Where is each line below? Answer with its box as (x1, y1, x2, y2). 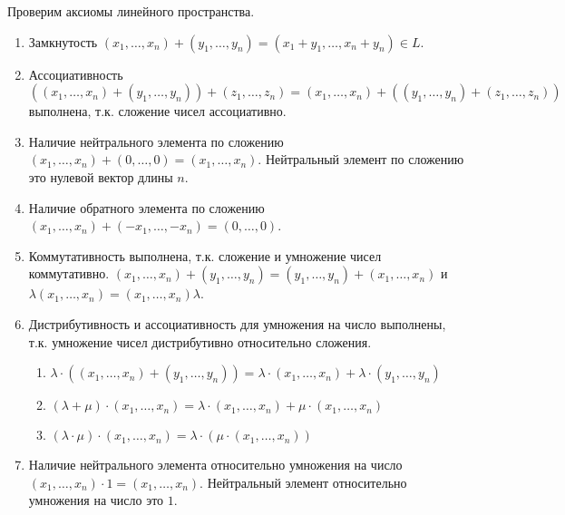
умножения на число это (28, 491, 164, 510)
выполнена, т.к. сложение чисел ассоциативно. (28, 102, 287, 121)
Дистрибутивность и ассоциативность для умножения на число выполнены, (28, 314, 446, 333)
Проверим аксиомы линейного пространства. (7, 2, 255, 20)
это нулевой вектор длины (28, 167, 173, 186)
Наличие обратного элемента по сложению (28, 198, 265, 217)
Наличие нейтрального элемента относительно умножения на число (28, 455, 403, 474)
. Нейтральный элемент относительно (200, 472, 407, 491)
